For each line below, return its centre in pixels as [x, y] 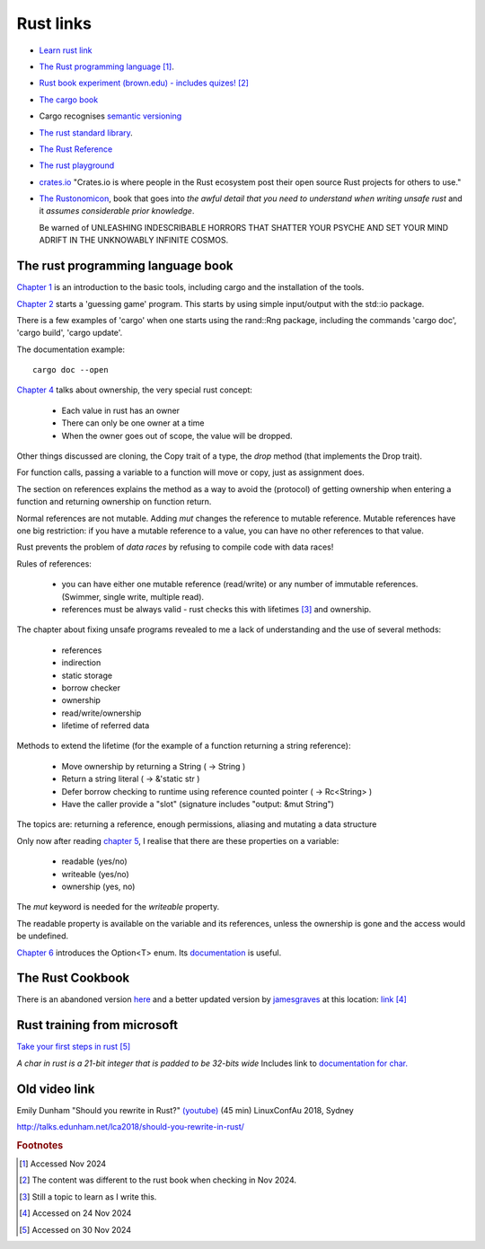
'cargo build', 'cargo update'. [70, 333]
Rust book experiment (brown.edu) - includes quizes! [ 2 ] [144, 83]
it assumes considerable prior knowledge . [117, 211]
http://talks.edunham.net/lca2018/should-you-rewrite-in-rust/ [130, 1127]
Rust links [54, 23]
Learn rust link [66, 50]
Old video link [56, 1089]
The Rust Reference [76, 149]
